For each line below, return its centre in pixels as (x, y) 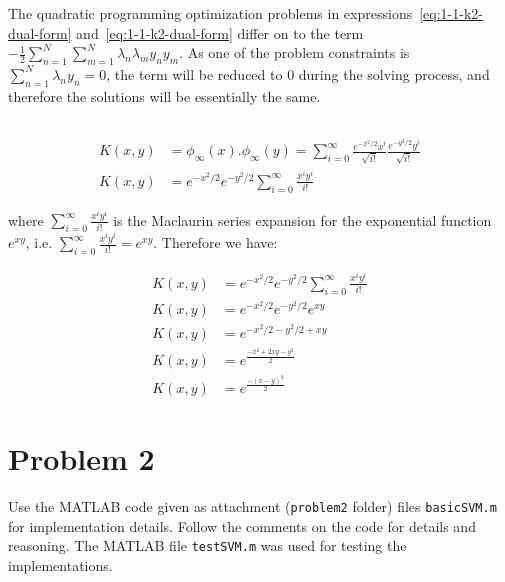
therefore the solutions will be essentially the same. (164, 95)
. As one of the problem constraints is (294, 52)
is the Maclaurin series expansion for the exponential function (302, 219)
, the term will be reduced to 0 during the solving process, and (298, 73)
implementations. (60, 564)
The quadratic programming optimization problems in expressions (210, 13)
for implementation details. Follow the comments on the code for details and (242, 525)
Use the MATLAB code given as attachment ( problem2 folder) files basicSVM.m (252, 506)
